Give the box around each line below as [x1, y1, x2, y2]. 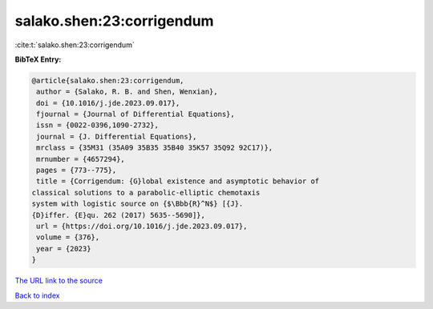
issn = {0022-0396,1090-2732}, [36, 121, 160, 130]
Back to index [14, 291, 60, 300]
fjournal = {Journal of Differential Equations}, [36, 110, 236, 119]
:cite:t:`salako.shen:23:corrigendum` [14, 40, 136, 50]
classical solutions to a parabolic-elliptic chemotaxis [31, 188, 261, 197]
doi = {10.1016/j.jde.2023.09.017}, [36, 98, 180, 107]
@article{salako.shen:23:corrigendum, [31, 76, 184, 85]
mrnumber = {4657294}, [36, 154, 126, 163]
